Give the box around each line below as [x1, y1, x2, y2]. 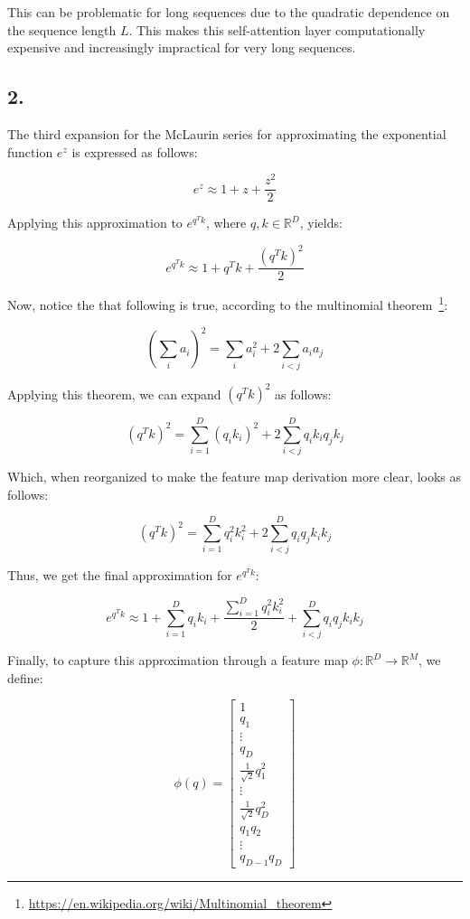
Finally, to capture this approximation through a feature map [7, 651, 348, 670]
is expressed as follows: [71, 142, 198, 161]
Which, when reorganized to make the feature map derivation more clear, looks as [7, 467, 462, 486]
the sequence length [7, 20, 117, 39]
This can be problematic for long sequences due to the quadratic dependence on [7, 3, 450, 21]
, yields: [299, 213, 343, 232]
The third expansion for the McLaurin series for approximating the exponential [7, 124, 446, 143]
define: [7, 668, 43, 687]
